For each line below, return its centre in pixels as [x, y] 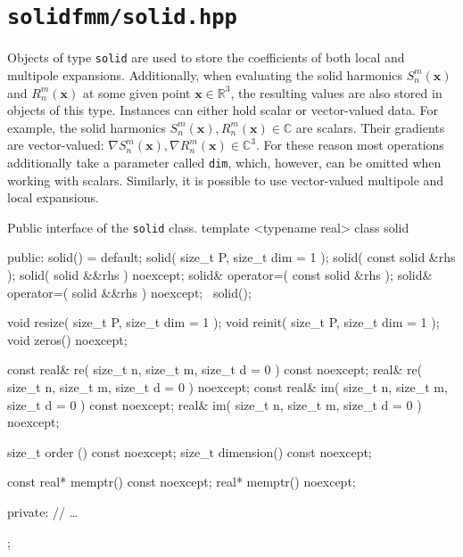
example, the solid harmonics [87, 127]
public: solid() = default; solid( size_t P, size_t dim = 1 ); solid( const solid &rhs [231, 257]
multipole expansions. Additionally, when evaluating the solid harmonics [205, 74]
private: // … [43, 511]
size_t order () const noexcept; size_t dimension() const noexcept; [190, 451]
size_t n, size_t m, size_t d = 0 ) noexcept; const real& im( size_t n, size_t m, [227, 386]
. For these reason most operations [350, 145]
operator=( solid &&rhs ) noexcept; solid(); [129, 292]
